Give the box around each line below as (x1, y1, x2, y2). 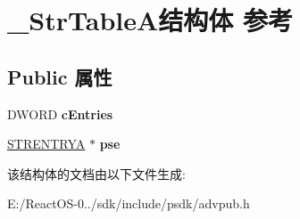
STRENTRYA (7, 134, 86, 153)
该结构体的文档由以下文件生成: (7, 164, 186, 182)
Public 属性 (7, 62, 112, 90)
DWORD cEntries (7, 104, 113, 123)
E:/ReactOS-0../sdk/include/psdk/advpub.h (7, 194, 250, 213)
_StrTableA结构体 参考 (7, 2, 294, 38)
